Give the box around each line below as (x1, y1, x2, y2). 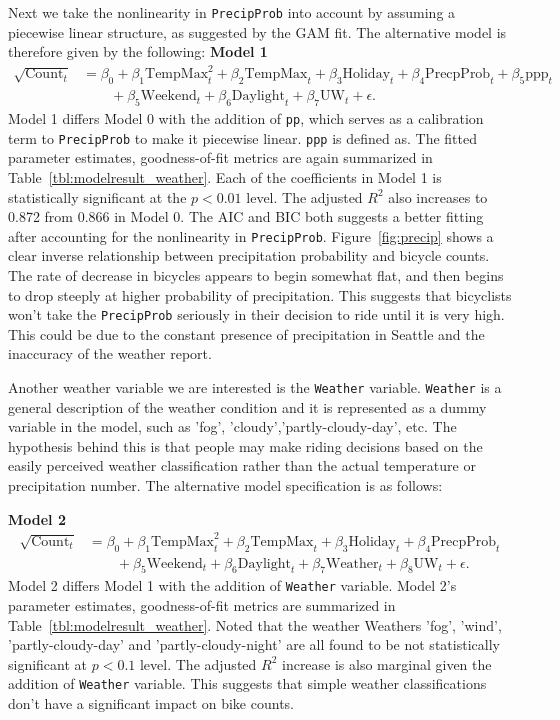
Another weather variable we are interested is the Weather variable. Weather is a (8, 376, 502, 397)
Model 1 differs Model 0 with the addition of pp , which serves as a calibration (8, 108, 484, 128)
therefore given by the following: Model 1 (8, 41, 268, 62)
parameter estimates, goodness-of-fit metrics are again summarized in (8, 147, 433, 168)
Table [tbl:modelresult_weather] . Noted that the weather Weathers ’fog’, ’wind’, (8, 614, 502, 635)
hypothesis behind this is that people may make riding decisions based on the (8, 435, 483, 456)
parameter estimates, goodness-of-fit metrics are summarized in (8, 595, 396, 615)
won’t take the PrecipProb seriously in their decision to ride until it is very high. (8, 304, 505, 325)
